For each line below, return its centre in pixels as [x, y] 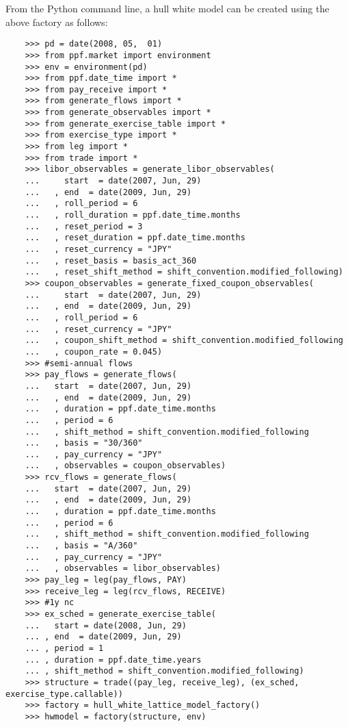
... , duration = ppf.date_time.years [113, 660]
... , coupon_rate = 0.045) [94, 352]
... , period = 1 [64, 648]
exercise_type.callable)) [64, 694]
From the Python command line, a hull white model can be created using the [168, 8]
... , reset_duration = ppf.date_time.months [135, 238]
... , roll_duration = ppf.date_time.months [133, 215]
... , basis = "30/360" [84, 443]
